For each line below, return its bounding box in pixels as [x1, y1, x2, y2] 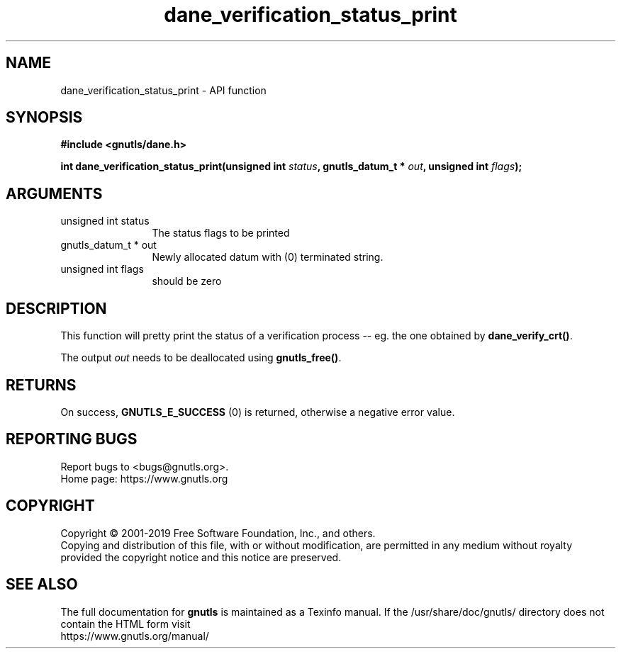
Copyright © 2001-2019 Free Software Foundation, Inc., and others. [60, 526, 376, 539]
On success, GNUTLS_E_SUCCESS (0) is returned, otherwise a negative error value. [60, 405, 455, 418]
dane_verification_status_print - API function [60, 84, 267, 96]
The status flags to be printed [152, 227, 290, 239]
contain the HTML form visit [60, 617, 191, 630]
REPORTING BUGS [6, 430, 138, 449]
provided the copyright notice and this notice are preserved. [60, 551, 342, 563]
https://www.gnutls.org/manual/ [60, 629, 209, 642]
